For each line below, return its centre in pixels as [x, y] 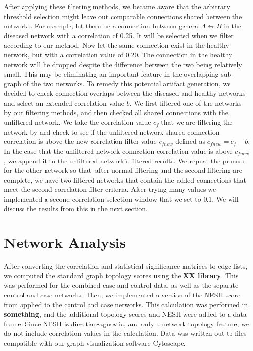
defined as [190, 141]
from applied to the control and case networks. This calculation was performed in [126, 304]
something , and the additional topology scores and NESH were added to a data [125, 314]
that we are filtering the [197, 122]
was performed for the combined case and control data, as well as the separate [121, 285]
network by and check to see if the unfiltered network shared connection [112, 131]
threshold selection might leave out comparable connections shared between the [123, 16]
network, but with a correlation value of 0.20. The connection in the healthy [118, 54]
